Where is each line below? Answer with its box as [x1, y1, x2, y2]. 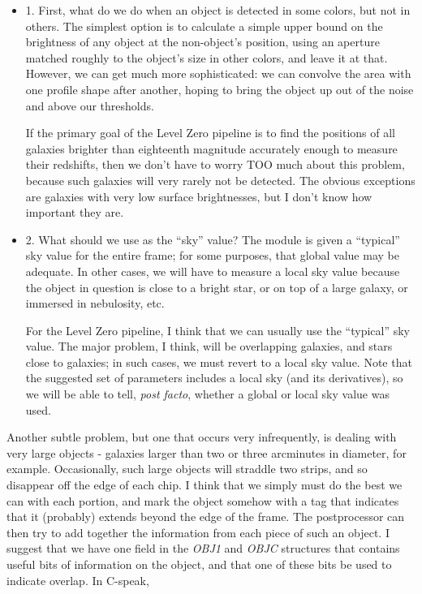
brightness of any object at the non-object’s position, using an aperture [25, 33, 380, 50]
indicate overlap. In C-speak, [6, 571, 149, 588]
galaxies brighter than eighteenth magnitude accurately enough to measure [25, 140, 398, 157]
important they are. [25, 204, 124, 221]
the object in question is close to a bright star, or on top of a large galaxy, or [25, 278, 408, 295]
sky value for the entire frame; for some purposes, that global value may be [25, 247, 399, 264]
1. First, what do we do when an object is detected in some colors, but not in [25, 2, 411, 18]
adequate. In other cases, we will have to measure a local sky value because [25, 262, 400, 279]
